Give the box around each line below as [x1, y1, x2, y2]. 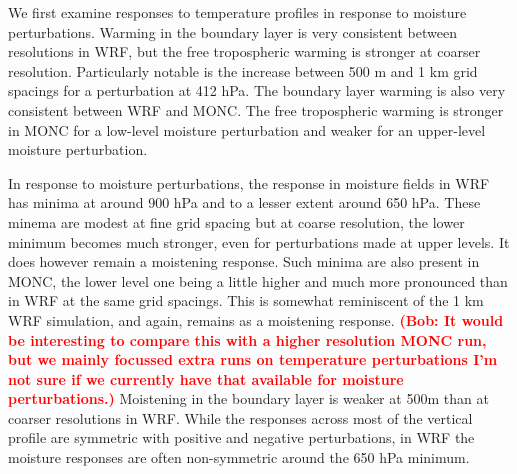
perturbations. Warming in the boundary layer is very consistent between [8, 21, 457, 42]
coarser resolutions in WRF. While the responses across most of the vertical [8, 407, 473, 428]
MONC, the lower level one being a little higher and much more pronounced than [8, 270, 508, 291]
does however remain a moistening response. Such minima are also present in [8, 251, 480, 272]
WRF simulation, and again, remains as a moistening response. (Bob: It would [8, 309, 504, 330]
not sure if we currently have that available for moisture [8, 368, 404, 389]
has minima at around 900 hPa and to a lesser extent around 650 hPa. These [8, 192, 481, 213]
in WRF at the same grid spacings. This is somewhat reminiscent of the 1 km [8, 290, 484, 311]
